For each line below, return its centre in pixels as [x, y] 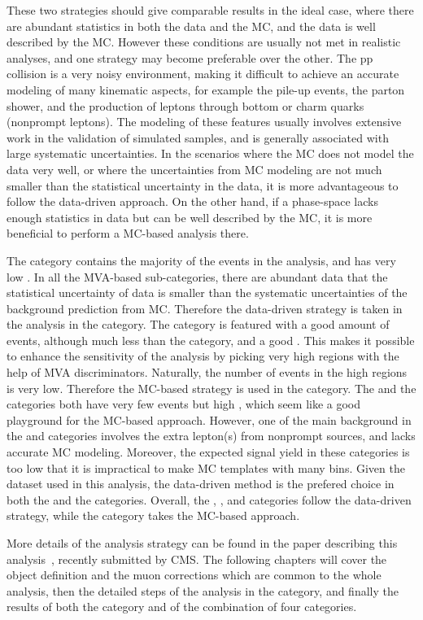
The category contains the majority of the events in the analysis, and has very [201, 260]
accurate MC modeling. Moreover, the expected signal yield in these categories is [208, 452]
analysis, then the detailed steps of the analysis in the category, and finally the [203, 590]
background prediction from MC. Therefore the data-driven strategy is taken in [205, 308]
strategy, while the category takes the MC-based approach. [153, 515]
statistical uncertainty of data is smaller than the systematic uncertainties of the [207, 293]
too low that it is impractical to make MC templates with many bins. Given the [206, 467]
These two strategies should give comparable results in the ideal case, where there [210, 10]
